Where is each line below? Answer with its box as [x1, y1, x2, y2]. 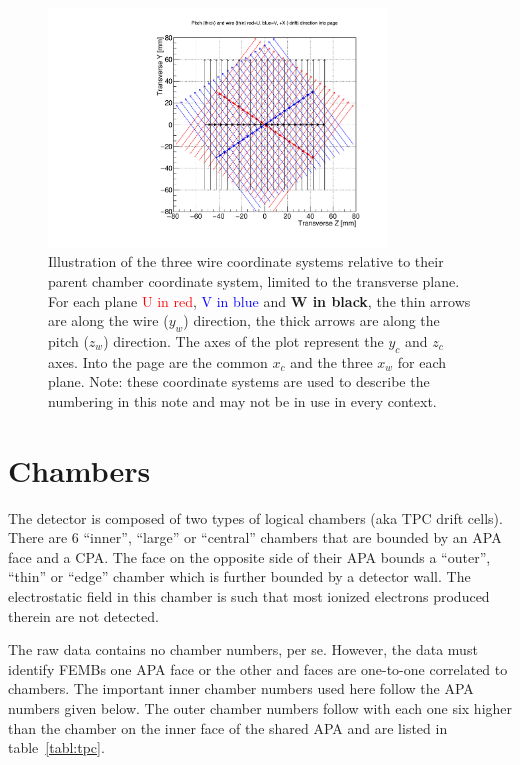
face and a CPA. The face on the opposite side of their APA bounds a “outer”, [8, 546, 491, 567]
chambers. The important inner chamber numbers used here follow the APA [8, 678, 474, 699]
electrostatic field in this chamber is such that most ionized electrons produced [8, 585, 490, 606]
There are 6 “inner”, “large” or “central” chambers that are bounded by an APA [8, 527, 502, 548]
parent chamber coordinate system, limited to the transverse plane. [48, 270, 460, 291]
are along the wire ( [48, 310, 169, 331]
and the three [290, 351, 373, 372]
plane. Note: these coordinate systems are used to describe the [48, 371, 430, 392]
